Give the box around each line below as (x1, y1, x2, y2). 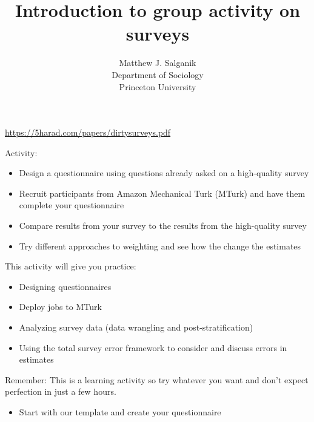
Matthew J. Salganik (119, 56, 196, 69)
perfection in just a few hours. (5, 385, 116, 398)
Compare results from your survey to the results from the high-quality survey (19, 219, 307, 232)
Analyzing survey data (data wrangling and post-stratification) (19, 321, 253, 334)
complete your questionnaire (19, 199, 124, 211)
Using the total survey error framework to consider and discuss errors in (19, 341, 287, 354)
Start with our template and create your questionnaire (19, 406, 221, 418)
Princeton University (119, 80, 196, 93)
